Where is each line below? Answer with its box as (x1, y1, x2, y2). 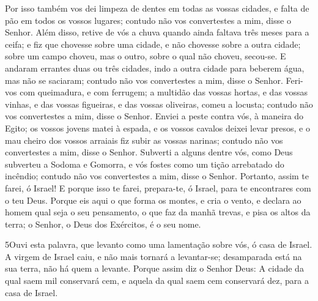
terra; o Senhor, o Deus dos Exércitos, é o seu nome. (5, 217, 201, 230)
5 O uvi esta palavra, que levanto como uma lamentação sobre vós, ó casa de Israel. (5, 238, 312, 251)
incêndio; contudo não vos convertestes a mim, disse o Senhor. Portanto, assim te (5, 169, 309, 182)
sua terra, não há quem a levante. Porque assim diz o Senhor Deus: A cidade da (5, 262, 304, 275)
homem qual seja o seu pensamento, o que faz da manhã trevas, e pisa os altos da (5, 206, 311, 218)
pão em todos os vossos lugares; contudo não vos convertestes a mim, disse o (5, 13, 291, 26)
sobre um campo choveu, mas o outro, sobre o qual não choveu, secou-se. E (5, 50, 286, 62)
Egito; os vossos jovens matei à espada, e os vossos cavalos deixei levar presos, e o (5, 121, 310, 134)
